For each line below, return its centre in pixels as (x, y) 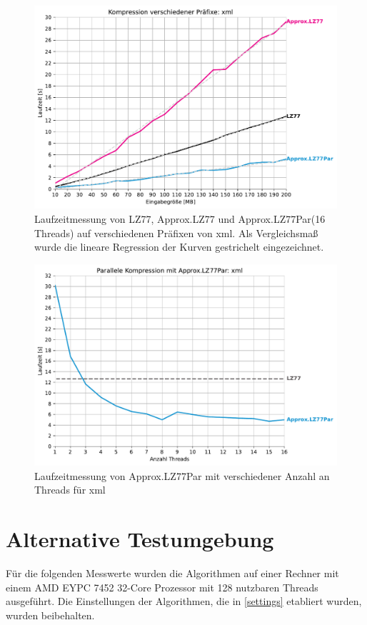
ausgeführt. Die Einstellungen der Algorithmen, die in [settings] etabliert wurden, (184, 601)
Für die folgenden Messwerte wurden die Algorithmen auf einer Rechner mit (172, 573)
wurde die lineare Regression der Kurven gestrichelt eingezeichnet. (179, 247)
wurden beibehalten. (50, 615)
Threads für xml (70, 490)
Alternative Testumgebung (140, 539)
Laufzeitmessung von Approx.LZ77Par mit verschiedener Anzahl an (182, 475)
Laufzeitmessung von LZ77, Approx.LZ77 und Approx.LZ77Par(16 (180, 219)
